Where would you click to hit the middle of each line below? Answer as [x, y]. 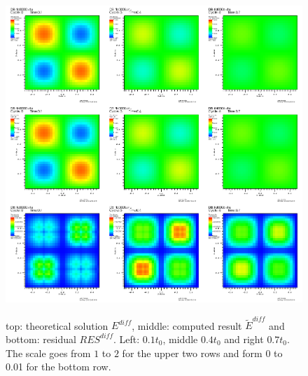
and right [244, 339]
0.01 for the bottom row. [58, 367]
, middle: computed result [187, 325]
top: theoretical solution [57, 325]
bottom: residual [41, 339]
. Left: [127, 339]
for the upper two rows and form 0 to [202, 353]
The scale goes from [48, 353]
